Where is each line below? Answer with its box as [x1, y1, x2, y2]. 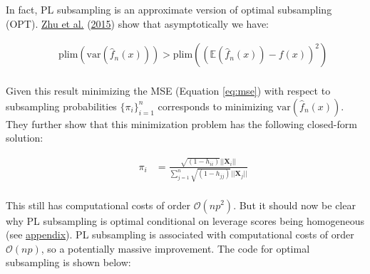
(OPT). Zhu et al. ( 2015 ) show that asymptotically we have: [6, 16, 269, 31]
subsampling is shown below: [6, 255, 131, 270]
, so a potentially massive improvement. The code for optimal [41, 241, 310, 255]
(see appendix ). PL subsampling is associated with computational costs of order [6, 227, 354, 242]
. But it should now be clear [233, 197, 356, 212]
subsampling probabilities [6, 98, 117, 113]
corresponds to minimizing [158, 98, 274, 113]
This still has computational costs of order [6, 197, 191, 212]
